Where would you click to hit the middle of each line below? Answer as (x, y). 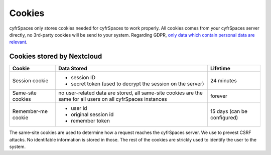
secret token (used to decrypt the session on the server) (138, 84)
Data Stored (73, 69)
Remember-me (30, 111)
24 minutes (223, 81)
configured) (224, 118)
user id (79, 108)
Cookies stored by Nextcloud (56, 56)
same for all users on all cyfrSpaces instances (113, 99)
